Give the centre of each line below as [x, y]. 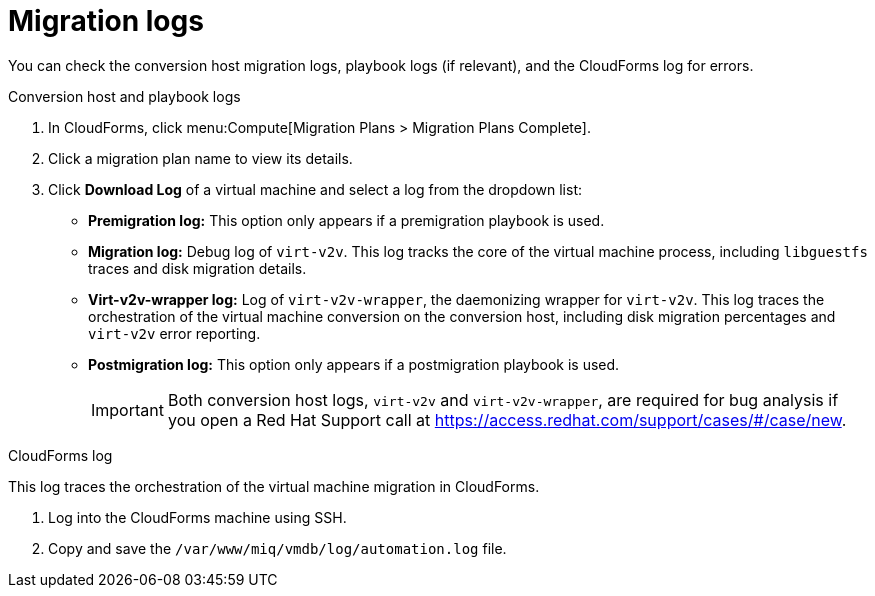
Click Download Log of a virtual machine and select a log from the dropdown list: [315, 189]
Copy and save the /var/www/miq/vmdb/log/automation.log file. [277, 548]
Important [127, 409]
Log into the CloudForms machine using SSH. [197, 517]
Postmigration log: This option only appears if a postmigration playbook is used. [354, 364]
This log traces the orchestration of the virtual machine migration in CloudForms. [274, 486]
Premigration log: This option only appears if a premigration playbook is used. [346, 220]
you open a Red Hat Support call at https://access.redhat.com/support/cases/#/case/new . [507, 419]
